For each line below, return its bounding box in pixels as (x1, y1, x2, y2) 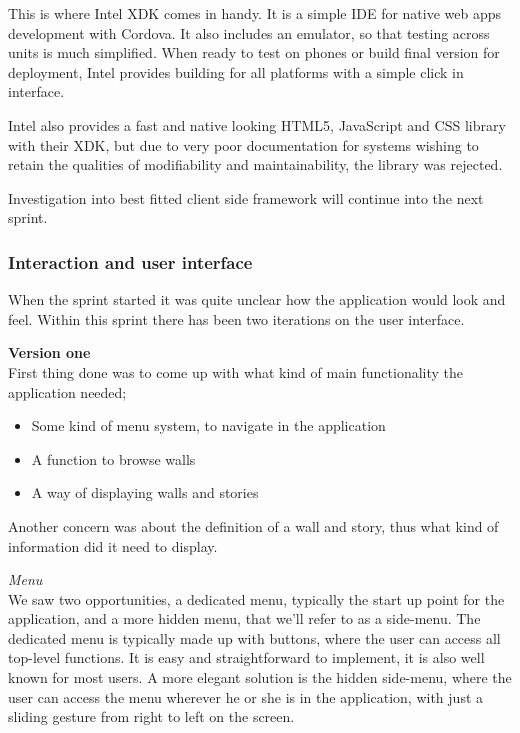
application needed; (8, 381, 127, 402)
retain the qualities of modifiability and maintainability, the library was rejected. (8, 154, 503, 175)
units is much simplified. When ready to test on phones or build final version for (8, 42, 500, 63)
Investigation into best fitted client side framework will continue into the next (8, 187, 484, 208)
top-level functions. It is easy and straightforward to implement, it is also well (8, 647, 485, 668)
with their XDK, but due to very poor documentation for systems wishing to (8, 134, 479, 155)
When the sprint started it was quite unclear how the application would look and (8, 289, 506, 310)
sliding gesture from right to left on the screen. (8, 706, 295, 727)
